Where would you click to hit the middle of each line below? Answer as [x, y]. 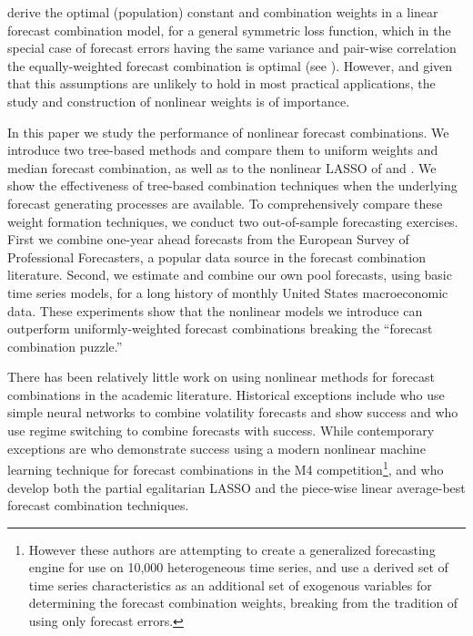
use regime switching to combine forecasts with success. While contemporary [221, 431]
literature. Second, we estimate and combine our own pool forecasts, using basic [230, 275]
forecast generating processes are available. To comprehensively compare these [225, 203]
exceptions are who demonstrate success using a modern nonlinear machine [216, 448]
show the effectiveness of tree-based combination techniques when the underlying [232, 185]
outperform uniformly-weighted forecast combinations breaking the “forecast [220, 328]
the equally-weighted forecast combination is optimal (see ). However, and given [230, 65]
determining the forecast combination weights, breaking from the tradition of [243, 603]
